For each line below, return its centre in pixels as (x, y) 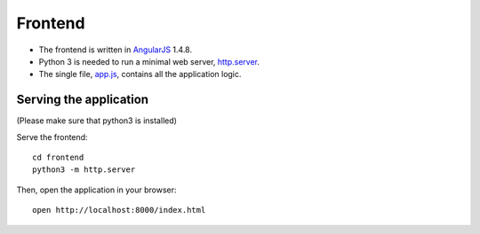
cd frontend (58, 158)
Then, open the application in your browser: (96, 190)
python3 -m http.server (84, 170)
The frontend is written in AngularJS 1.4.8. (116, 50)
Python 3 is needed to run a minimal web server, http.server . (149, 61)
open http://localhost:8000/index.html (119, 210)
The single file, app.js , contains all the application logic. (140, 74)
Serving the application (83, 100)
